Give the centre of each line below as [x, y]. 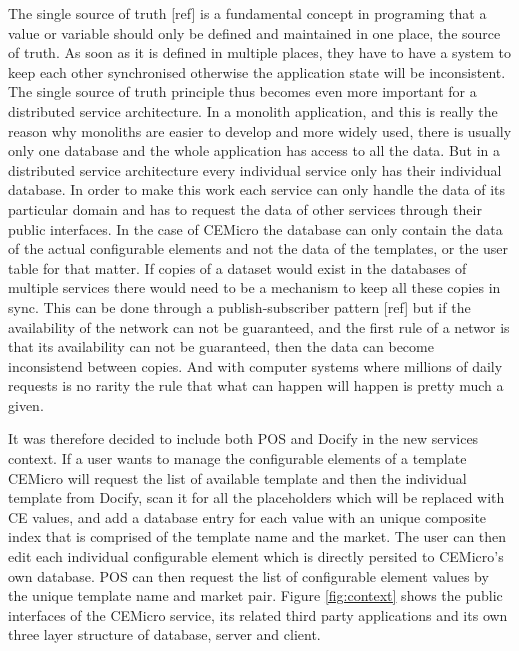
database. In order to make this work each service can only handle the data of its [257, 189]
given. [26, 404]
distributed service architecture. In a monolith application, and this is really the [253, 110]
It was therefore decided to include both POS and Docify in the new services [243, 438]
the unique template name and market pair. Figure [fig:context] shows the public [255, 595]
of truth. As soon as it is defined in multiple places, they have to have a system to [259, 52]
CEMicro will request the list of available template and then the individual [237, 477]
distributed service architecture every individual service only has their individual [255, 169]
